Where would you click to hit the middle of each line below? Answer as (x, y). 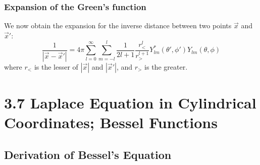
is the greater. (166, 66)
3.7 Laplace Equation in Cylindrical (130, 102)
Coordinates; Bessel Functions (111, 122)
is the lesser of (56, 66)
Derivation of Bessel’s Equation (88, 154)
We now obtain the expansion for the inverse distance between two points (118, 25)
